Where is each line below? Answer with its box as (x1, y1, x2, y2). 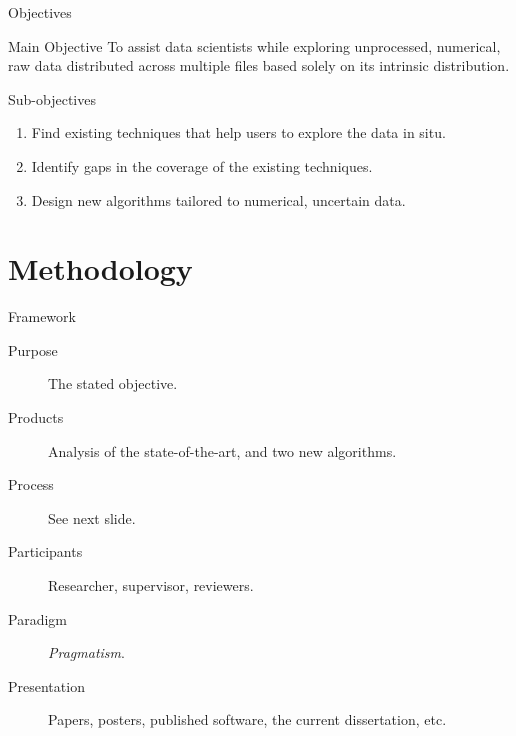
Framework (8, 306, 76, 327)
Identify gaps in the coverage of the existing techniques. (31, 155, 373, 176)
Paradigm (8, 608, 67, 629)
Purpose (8, 339, 58, 360)
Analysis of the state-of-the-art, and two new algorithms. (48, 440, 397, 461)
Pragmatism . (48, 642, 125, 663)
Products (8, 407, 64, 428)
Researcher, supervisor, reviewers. (48, 575, 254, 596)
